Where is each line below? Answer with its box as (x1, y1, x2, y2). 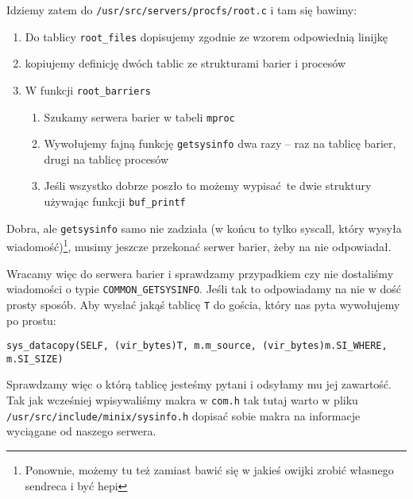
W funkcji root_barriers (25, 81, 151, 98)
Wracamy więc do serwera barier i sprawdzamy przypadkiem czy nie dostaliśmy (6, 265, 394, 281)
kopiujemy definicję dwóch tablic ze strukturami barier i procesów (25, 55, 346, 72)
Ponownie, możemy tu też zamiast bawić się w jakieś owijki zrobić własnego (25, 461, 394, 478)
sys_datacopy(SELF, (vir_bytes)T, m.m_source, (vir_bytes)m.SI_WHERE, (6, 340, 388, 352)
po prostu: (6, 311, 56, 328)
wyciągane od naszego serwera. (6, 423, 156, 439)
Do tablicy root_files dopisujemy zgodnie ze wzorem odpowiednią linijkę (25, 28, 388, 44)
